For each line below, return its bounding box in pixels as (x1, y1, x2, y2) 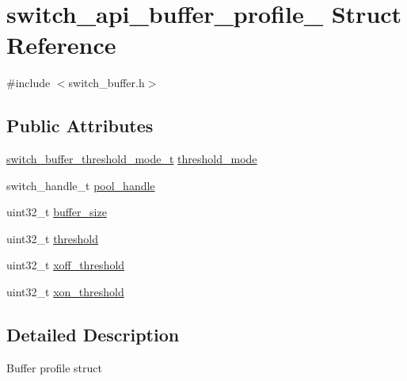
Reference (6, 29, 116, 61)
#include (6, 74, 51, 91)
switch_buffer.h (68, 74, 145, 91)
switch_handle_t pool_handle (6, 177, 155, 193)
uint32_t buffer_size (6, 204, 107, 220)
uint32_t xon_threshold (6, 284, 124, 300)
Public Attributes (6, 113, 154, 138)
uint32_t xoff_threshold (6, 257, 125, 273)
